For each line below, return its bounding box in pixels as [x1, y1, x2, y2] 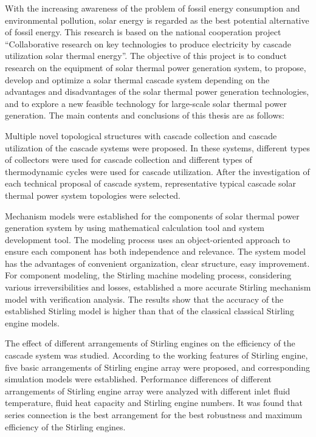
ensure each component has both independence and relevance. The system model [5, 245, 306, 258]
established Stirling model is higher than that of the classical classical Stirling [5, 305, 294, 317]
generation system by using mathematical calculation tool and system [5, 221, 265, 234]
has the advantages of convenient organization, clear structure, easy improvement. [5, 256, 310, 269]
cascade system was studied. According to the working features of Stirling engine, [5, 349, 308, 362]
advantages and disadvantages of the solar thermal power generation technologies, [5, 85, 309, 98]
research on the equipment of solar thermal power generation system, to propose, [5, 61, 306, 74]
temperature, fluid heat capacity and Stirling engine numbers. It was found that [5, 396, 303, 409]
